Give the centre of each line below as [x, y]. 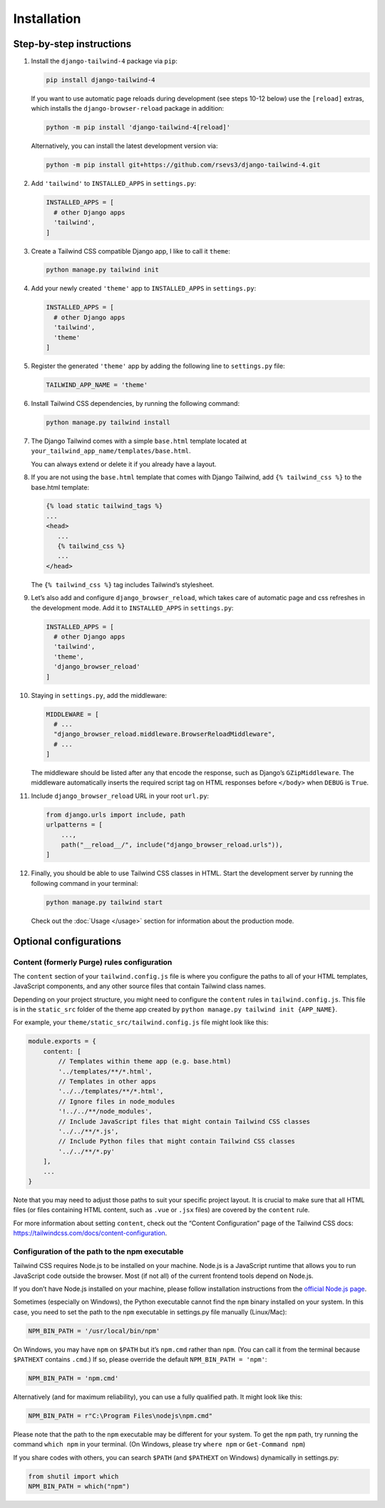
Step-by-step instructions [72, 44]
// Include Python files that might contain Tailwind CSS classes [177, 1142]
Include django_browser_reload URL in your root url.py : [120, 796]
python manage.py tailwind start [104, 902]
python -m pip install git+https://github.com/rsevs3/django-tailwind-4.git [183, 165]
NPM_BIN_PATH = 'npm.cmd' [73, 1378]
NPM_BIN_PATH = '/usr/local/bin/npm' [94, 1331]
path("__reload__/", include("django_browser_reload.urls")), [172, 844]
